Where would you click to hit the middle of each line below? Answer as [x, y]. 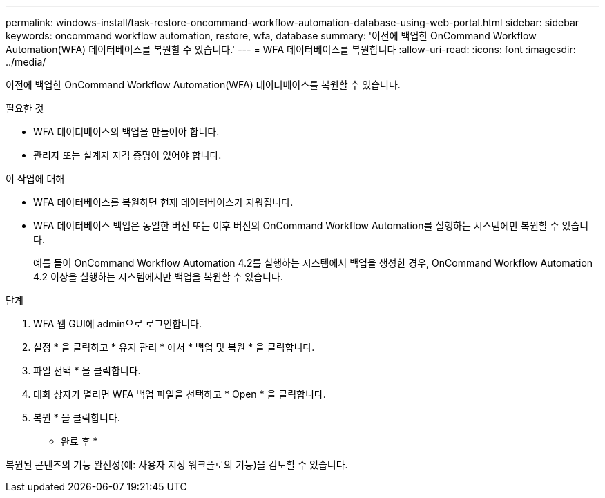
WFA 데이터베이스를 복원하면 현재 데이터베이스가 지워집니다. [163, 202]
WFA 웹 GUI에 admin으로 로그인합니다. [118, 324]
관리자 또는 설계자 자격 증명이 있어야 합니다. [127, 155]
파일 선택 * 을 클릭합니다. [87, 371]
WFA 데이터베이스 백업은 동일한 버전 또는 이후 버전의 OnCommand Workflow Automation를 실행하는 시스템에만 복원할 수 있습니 [311, 226]
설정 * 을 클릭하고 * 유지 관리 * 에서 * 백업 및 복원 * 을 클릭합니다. [174, 347]
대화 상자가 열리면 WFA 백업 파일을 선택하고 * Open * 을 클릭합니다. [180, 394]
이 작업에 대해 [35, 179]
